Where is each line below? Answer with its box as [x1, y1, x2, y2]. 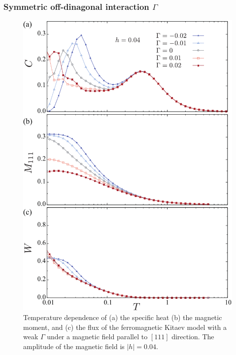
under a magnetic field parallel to [47, 331, 148, 342]
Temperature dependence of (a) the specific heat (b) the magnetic [23, 312, 222, 322]
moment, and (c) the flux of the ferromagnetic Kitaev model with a [23, 322, 227, 332]
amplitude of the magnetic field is [23, 341, 125, 351]
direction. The [171, 331, 214, 342]
